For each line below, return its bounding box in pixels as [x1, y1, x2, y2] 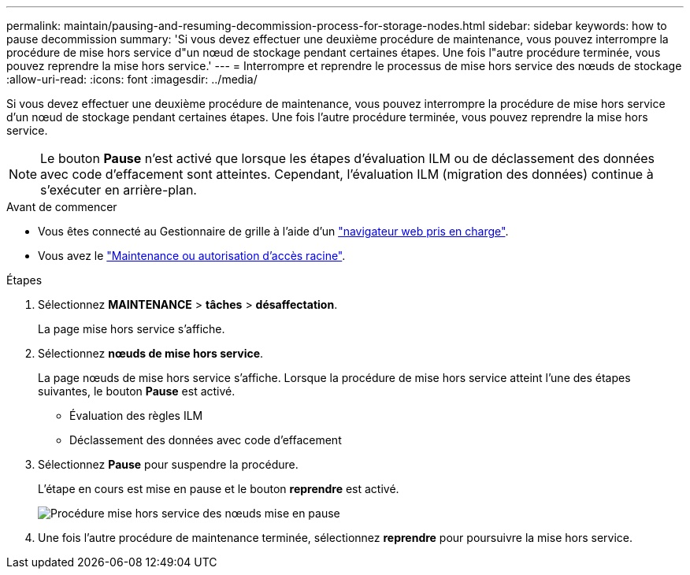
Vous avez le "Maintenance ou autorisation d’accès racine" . [38, 249, 346, 262]
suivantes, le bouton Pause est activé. [38, 384, 236, 398]
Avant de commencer [6, 200, 117, 213]
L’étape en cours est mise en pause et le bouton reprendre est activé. [38, 482, 399, 495]
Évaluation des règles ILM [69, 409, 203, 422]
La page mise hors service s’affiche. [38, 322, 225, 336]
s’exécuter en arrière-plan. [40, 182, 197, 198]
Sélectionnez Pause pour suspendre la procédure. [38, 458, 299, 471]
